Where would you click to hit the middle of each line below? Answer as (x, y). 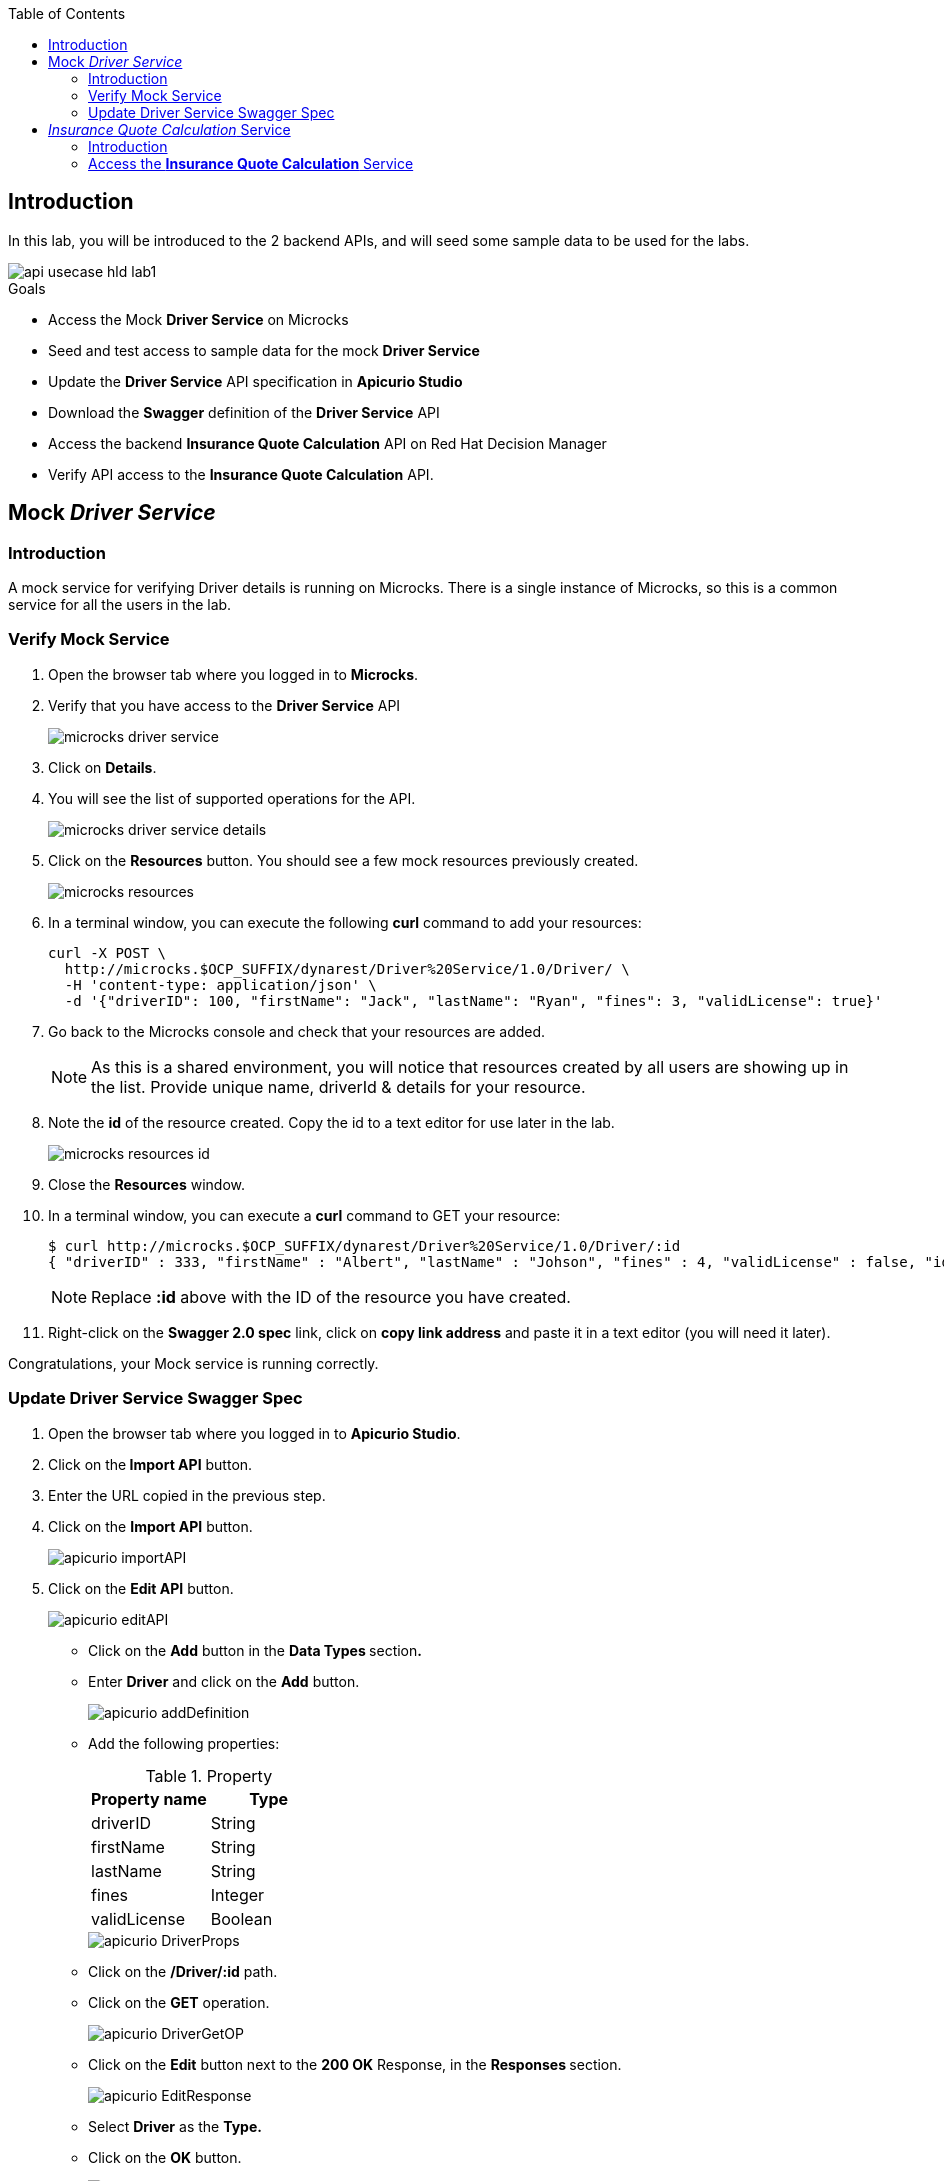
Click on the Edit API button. (141, 1588)
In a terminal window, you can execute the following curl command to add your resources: (345, 922)
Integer (237, 1894)
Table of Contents (67, 13)
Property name (149, 1798)
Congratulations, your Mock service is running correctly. (193, 1363)
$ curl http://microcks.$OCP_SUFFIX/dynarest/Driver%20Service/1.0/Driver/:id (364, 1245)
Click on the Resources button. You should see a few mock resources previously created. (343, 860)
